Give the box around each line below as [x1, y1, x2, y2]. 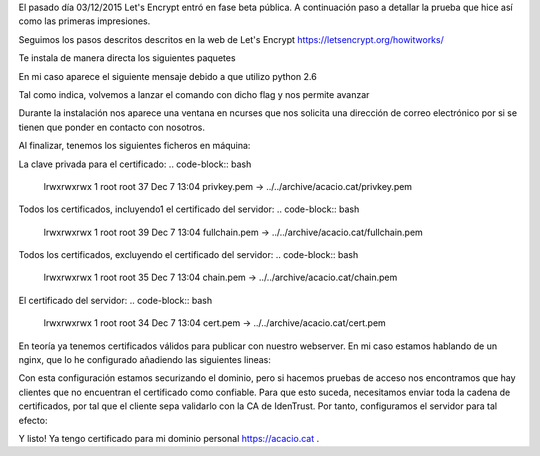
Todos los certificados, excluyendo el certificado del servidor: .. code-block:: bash [18, 249, 359, 261]
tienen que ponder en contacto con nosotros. [18, 121, 205, 133]
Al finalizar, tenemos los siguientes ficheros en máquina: [18, 140, 251, 152]
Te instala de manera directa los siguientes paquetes [18, 52, 236, 64]
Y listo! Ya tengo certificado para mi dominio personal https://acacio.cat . [18, 432, 320, 444]
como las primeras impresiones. [18, 15, 151, 27]
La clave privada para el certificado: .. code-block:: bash [18, 158, 252, 170]
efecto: [18, 414, 48, 426]
